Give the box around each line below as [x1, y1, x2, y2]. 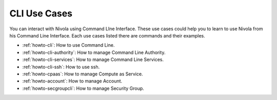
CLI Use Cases [9, 8, 73, 19]
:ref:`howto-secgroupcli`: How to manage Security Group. [22, 85, 145, 91]
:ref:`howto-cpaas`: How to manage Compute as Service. [22, 71, 143, 77]
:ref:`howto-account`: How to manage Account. [22, 78, 123, 84]
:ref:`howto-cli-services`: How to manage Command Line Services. [22, 56, 164, 63]
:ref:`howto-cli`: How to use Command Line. [22, 42, 115, 48]
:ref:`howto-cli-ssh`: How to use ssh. [22, 64, 100, 70]
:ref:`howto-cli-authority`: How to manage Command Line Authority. [22, 49, 166, 55]
